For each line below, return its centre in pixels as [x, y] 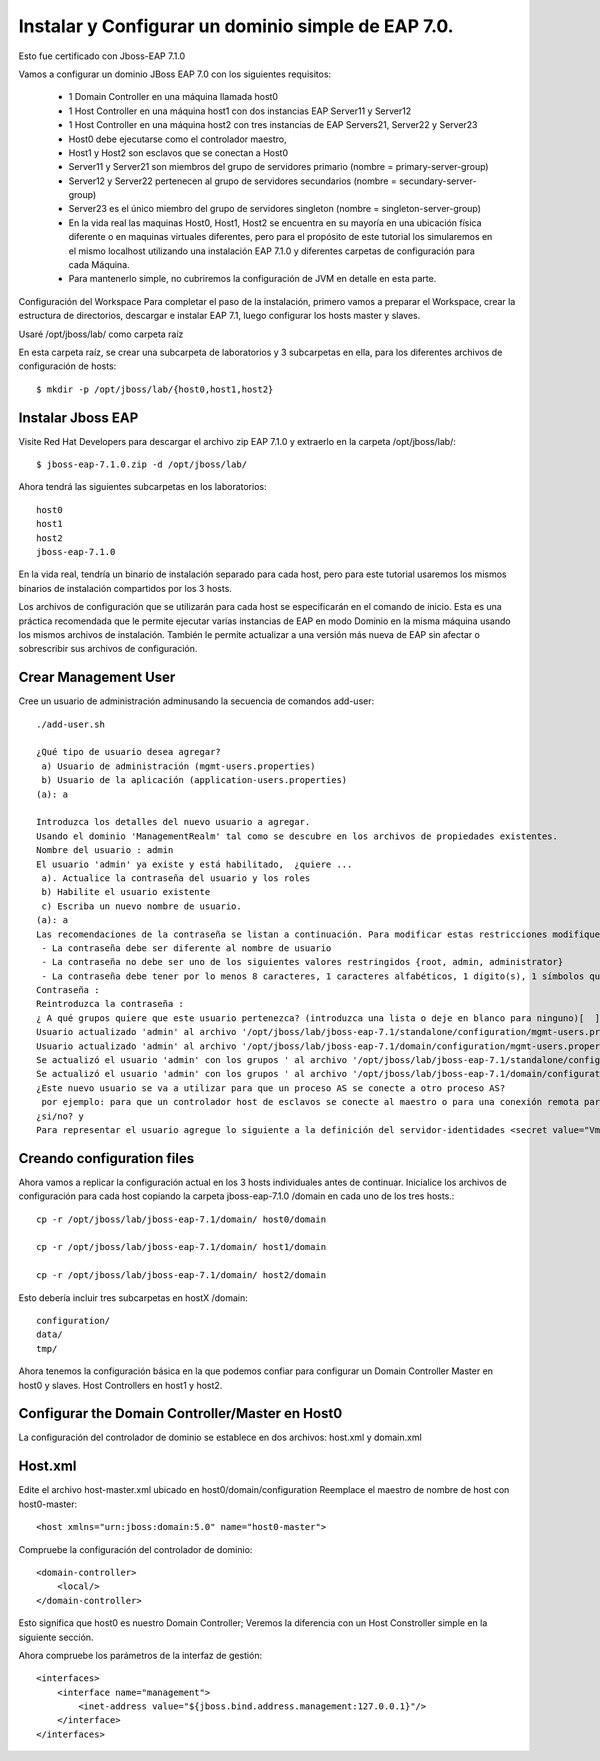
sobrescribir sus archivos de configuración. [108, 649]
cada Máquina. [99, 265]
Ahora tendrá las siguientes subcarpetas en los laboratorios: [142, 487]
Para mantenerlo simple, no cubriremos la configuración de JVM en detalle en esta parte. [252, 279]
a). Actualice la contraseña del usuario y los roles [176, 878]
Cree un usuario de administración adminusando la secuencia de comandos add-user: [196, 701]
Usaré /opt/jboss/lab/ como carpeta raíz [101, 334]
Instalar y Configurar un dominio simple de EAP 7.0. [236, 26]
